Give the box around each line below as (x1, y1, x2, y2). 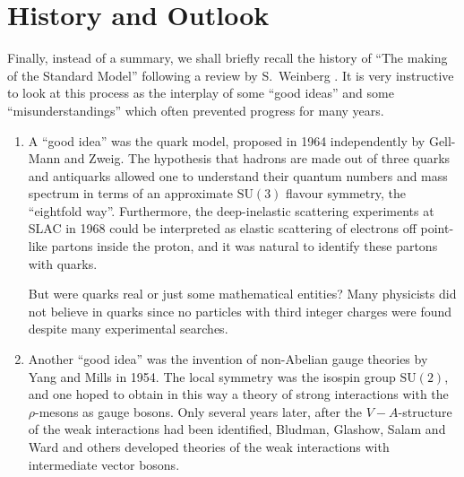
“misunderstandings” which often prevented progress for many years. (7, 100, 384, 119)
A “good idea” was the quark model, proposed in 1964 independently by (28, 131, 425, 150)
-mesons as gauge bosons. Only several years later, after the (35, 402, 363, 421)
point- (420, 219, 454, 238)
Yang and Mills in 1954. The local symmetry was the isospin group (28, 367, 396, 386)
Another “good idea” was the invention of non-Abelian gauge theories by (28, 350, 428, 369)
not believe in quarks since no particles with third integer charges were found (28, 301, 452, 320)
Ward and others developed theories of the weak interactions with (28, 438, 390, 455)
